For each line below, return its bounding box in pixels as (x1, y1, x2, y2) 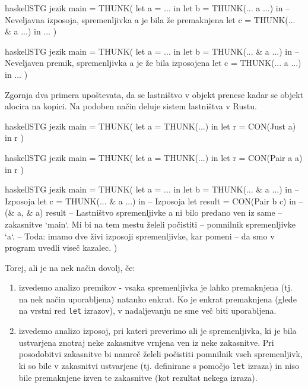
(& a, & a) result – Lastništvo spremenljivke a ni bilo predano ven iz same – (5, 206, 282, 219)
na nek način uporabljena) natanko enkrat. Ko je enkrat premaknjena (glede (18, 292, 297, 305)
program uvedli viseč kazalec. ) (5, 241, 118, 254)
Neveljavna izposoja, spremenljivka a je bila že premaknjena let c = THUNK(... (5, 13, 296, 26)
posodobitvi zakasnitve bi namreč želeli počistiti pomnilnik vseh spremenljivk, (18, 348, 303, 360)
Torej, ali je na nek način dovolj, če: (5, 261, 135, 273)
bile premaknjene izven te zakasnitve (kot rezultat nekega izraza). (18, 371, 258, 383)
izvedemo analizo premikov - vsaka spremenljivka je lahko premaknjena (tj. (18, 281, 293, 294)
